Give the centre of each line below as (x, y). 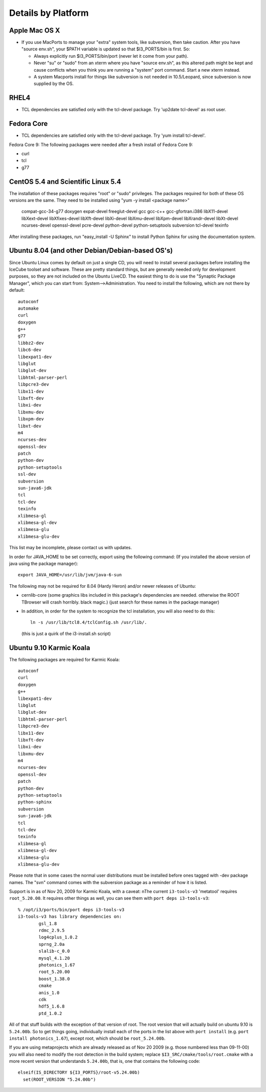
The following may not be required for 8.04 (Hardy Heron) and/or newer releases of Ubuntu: (102, 586)
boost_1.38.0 (54, 979)
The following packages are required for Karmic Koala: (65, 659)
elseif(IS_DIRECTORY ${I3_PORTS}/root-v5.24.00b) (79, 1072)
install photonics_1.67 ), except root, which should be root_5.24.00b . (87, 1038)
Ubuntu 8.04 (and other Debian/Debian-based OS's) (91, 251)
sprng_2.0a (52, 944)
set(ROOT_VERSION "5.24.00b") (59, 1079)
